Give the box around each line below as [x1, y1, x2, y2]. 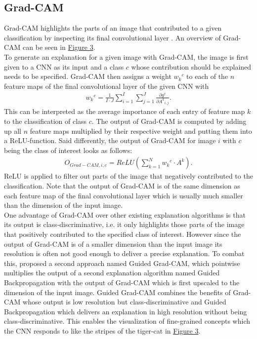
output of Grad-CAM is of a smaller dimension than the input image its [4, 238, 222, 249]
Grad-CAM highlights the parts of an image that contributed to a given [4, 23, 222, 33]
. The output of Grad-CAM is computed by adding [91, 116, 247, 126]
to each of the [186, 71, 228, 81]
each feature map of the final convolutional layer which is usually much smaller [4, 190, 243, 200]
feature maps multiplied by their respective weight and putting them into [30, 125, 252, 136]
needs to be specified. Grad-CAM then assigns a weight [4, 71, 171, 81]
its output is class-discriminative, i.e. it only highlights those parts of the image [4, 219, 245, 229]
